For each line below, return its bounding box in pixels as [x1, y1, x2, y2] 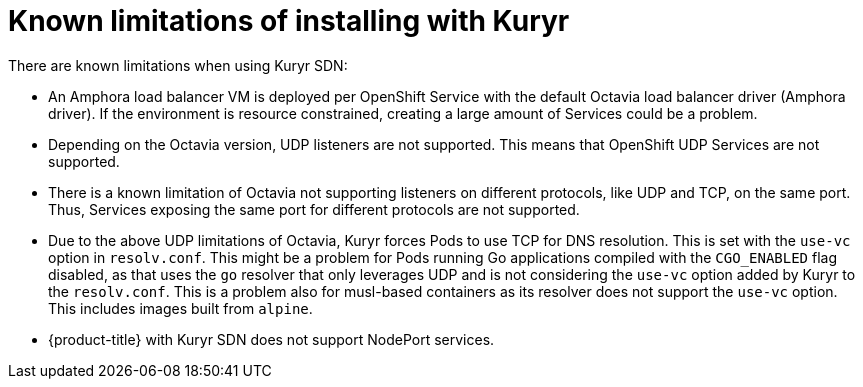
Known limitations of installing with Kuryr [8, 4, 570, 38]
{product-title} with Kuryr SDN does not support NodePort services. [48, 330, 495, 348]
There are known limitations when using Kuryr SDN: [8, 56, 348, 74]
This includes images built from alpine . [48, 299, 313, 317]
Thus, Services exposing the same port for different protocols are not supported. [48, 200, 580, 218]
